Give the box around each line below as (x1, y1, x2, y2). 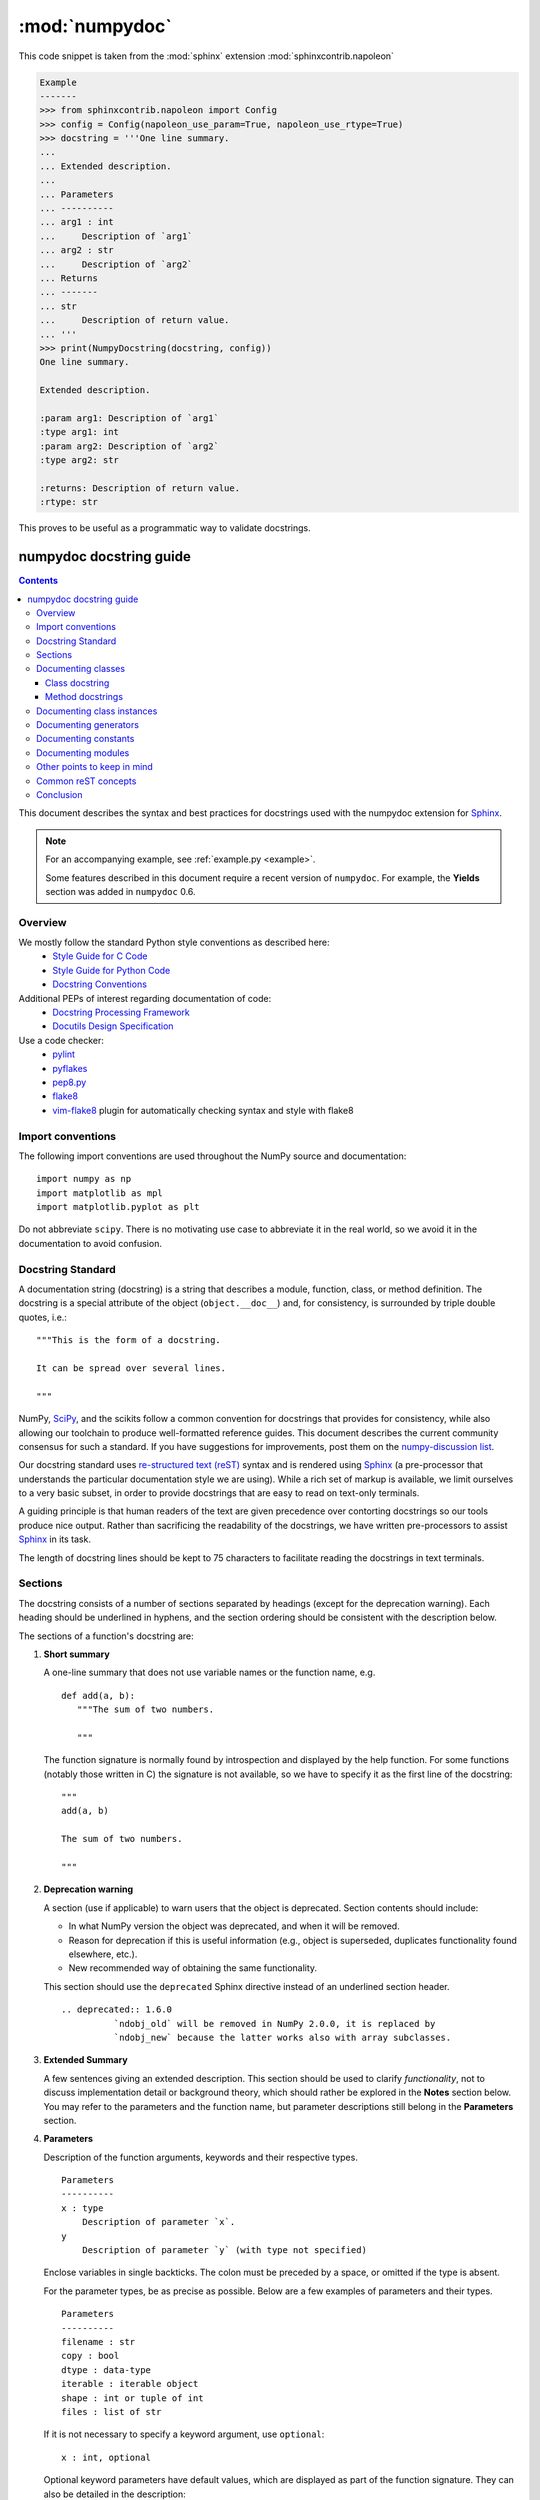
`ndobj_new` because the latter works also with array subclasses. (113, 2031, 452, 2043)
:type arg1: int (39, 426, 120, 438)
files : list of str (61, 2406, 162, 2417)
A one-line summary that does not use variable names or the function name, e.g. (43, 1666, 376, 1679)
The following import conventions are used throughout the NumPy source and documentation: (18, 1150, 407, 1162)
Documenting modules (36, 746, 130, 759)
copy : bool (61, 2350, 120, 2362)
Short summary (43, 1648, 110, 1660)
